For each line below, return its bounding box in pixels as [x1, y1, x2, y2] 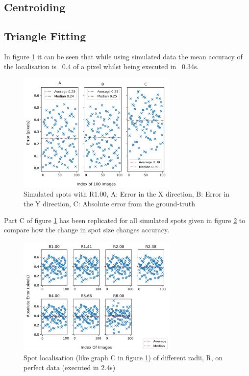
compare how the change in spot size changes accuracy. [4, 225, 170, 235]
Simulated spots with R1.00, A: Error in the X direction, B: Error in [24, 189, 230, 199]
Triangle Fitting [4, 28, 86, 44]
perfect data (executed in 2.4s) [24, 362, 116, 372]
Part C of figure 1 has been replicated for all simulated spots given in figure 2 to [4, 215, 246, 225]
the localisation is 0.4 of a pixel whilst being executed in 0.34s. [4, 61, 199, 71]
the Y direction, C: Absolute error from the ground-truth [24, 198, 195, 208]
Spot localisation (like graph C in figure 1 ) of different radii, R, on [24, 352, 223, 362]
